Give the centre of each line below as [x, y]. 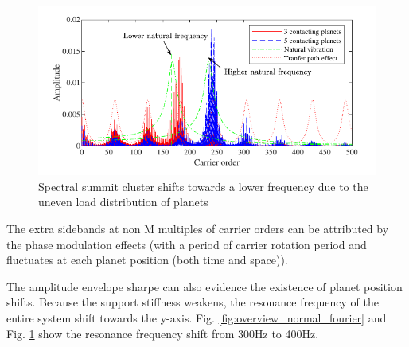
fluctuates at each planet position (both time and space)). [147, 260]
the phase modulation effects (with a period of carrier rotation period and [187, 244]
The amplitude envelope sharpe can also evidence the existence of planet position [204, 286]
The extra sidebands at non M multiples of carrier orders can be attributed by [198, 229]
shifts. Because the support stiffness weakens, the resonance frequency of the [193, 302]
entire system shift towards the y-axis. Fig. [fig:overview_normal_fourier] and [197, 318]
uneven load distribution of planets [123, 202]
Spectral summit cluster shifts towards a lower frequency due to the [203, 186]
